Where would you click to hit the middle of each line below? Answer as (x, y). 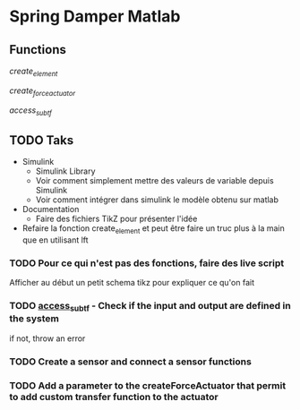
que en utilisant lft (55, 240)
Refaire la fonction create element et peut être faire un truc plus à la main (153, 229)
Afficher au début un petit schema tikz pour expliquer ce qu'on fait (132, 283)
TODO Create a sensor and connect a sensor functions (131, 362)
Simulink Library (65, 171)
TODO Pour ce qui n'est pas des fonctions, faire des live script (147, 263)
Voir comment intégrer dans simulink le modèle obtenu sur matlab (157, 200)
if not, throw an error (47, 338)
